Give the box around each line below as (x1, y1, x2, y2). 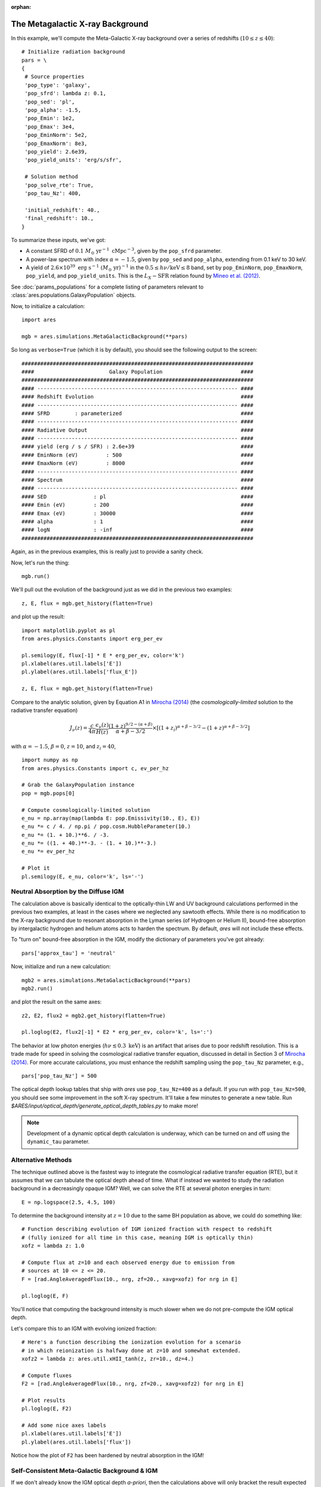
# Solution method (24, 173, 78, 180)
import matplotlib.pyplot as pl (21, 627, 116, 633)
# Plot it (21, 865, 50, 871)
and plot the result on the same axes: (11, 998, 102, 1005)
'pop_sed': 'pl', (24, 98, 75, 105)
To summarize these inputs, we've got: (11, 236, 106, 243)
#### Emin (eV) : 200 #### (21, 501, 254, 509)
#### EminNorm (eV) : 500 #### (21, 451, 254, 458)
